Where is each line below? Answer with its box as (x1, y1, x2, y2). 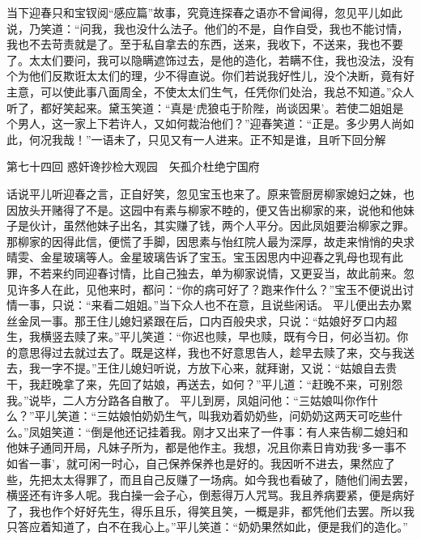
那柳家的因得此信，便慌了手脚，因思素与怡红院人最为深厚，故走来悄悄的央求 (6, 232, 415, 249)
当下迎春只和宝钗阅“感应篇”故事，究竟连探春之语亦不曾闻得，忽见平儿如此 (6, 4, 403, 20)
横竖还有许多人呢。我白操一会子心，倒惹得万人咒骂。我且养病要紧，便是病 (6, 487, 403, 504)
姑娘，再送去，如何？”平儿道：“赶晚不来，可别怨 (142, 376, 403, 393)
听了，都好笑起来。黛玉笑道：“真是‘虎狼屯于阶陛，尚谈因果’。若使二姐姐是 (6, 99, 404, 116)
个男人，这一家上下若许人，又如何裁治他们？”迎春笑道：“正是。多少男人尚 (6, 115, 403, 132)
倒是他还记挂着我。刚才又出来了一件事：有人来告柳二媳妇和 (91, 423, 409, 440)
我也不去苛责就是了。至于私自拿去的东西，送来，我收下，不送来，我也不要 (6, 36, 403, 53)
